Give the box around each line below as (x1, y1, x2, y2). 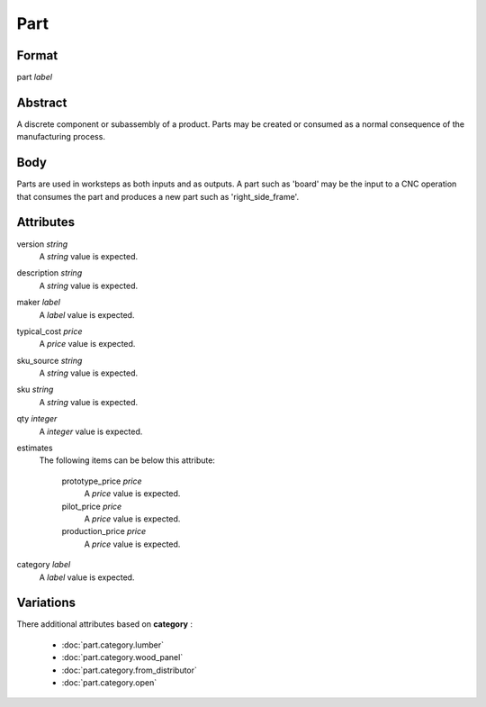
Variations (16, 595, 76, 611)
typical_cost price (16, 325, 83, 337)
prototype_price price (61, 476, 143, 486)
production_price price (61, 526, 147, 537)
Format (16, 48, 58, 63)
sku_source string (16, 355, 83, 366)
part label (16, 72, 53, 83)
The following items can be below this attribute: (39, 455, 216, 466)
